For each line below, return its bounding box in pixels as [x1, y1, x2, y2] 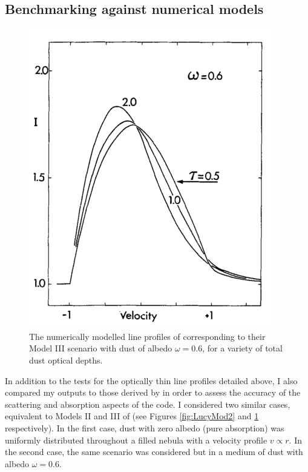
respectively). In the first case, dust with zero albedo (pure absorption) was [5, 421, 284, 434]
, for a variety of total [202, 342, 283, 354]
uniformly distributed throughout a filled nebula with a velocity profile [5, 433, 267, 446]
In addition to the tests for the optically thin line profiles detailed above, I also [5, 374, 298, 387]
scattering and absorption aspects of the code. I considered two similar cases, [5, 397, 290, 410]
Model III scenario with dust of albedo [29, 342, 172, 354]
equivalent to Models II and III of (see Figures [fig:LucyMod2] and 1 [5, 410, 259, 422]
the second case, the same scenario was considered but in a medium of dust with [5, 445, 303, 458]
